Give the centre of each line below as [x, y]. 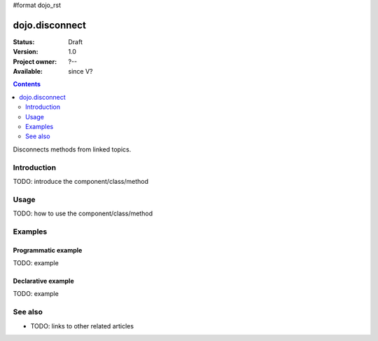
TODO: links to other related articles [82, 326]
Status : [24, 41]
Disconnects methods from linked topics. [72, 149]
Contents [27, 84]
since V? [80, 72]
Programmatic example [48, 250]
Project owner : [35, 61]
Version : [26, 52]
